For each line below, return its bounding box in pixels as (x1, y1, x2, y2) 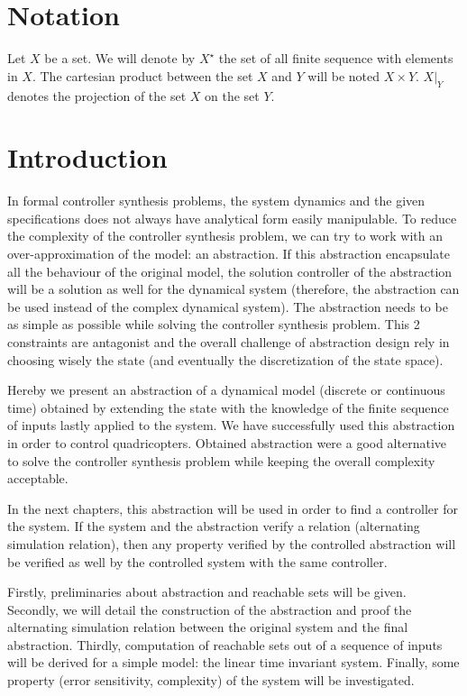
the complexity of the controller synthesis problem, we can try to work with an (7, 226, 444, 245)
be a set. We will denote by (44, 49, 196, 68)
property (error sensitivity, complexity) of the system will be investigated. (7, 671, 415, 690)
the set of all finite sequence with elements (218, 49, 453, 68)
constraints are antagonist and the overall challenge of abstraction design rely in (7, 332, 450, 351)
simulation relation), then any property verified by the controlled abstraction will (7, 534, 456, 553)
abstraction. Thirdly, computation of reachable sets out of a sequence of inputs (7, 635, 443, 654)
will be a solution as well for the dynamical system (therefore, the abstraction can (7, 279, 460, 298)
